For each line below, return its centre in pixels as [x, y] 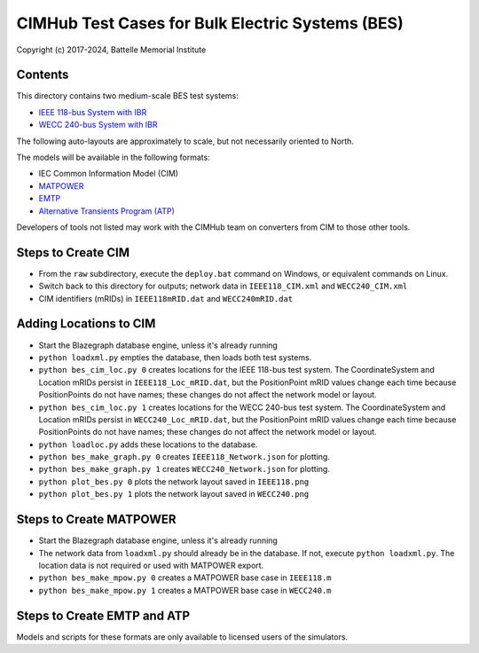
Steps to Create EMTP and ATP [103, 615]
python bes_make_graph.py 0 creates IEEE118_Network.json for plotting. [184, 457]
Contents [43, 75]
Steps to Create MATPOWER [96, 519]
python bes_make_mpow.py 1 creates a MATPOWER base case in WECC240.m [185, 590]
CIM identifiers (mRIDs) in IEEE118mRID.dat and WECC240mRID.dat [166, 298]
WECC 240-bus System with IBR [98, 125]
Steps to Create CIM [73, 252]
